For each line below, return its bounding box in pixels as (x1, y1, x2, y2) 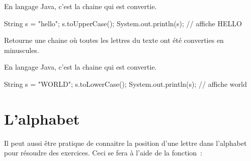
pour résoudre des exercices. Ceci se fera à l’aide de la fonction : (4, 147, 203, 158)
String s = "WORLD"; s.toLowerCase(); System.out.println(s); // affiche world (4, 78, 247, 89)
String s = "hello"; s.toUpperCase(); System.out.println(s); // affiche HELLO (4, 18, 242, 28)
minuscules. (4, 44, 39, 55)
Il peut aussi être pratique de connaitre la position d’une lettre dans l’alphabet (4, 137, 247, 148)
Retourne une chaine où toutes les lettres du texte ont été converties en (4, 35, 224, 45)
